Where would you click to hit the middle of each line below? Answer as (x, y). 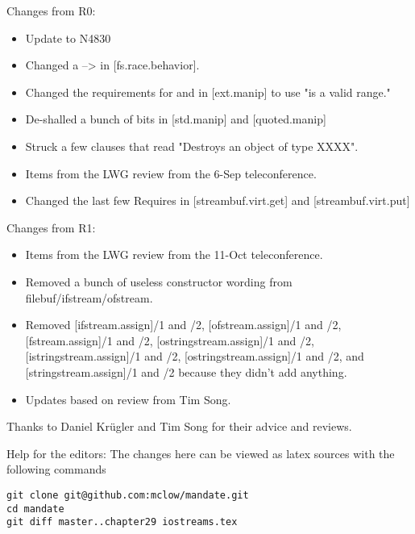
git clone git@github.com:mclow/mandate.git (128, 495)
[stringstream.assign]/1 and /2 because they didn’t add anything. (186, 371)
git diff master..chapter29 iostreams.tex (122, 522)
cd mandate (35, 509)
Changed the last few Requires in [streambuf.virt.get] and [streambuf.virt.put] (218, 200)
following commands (56, 469)
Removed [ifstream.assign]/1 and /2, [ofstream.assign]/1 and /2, (183, 325)
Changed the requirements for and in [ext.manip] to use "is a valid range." (208, 92)
